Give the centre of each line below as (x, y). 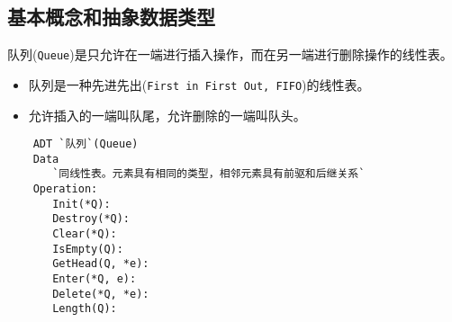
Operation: (65, 189)
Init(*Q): (81, 204)
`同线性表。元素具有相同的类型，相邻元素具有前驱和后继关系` (209, 174)
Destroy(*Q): (91, 219)
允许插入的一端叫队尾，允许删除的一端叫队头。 (167, 115)
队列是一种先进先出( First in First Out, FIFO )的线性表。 (199, 84)
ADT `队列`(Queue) (86, 144)
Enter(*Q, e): (95, 279)
